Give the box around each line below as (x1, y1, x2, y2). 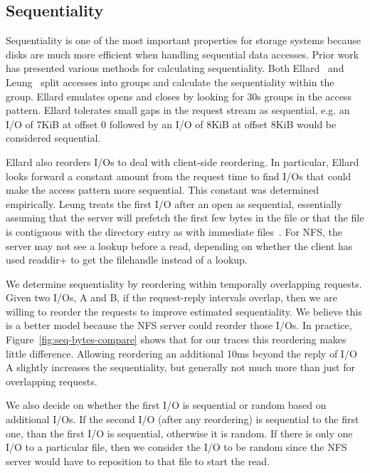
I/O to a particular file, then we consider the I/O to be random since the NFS (6, 440, 347, 454)
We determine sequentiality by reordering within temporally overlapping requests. (6, 276, 362, 291)
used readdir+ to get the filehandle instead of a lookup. (6, 252, 248, 267)
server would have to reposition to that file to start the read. (6, 453, 270, 468)
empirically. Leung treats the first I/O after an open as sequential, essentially (6, 196, 342, 211)
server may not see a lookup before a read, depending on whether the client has (6, 238, 353, 253)
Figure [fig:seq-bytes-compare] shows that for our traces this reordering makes (6, 332, 347, 347)
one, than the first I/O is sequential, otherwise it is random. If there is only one (6, 425, 353, 440)
